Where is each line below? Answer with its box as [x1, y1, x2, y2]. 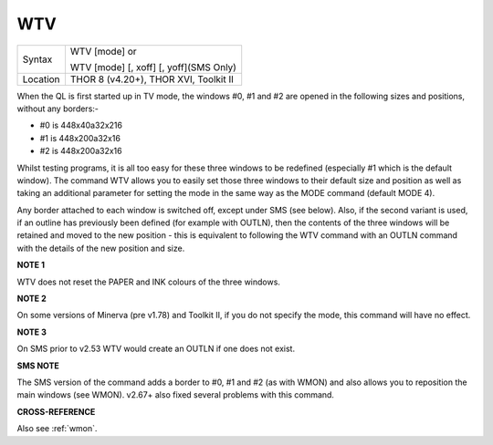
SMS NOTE [16, 360, 59, 371]
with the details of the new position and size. [16, 243, 185, 254]
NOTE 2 [16, 293, 47, 305]
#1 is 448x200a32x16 [39, 132, 121, 143]
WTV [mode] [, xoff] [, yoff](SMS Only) [69, 60, 237, 73]
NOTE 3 [16, 326, 47, 337]
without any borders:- [16, 103, 100, 114]
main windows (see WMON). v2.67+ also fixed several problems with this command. [16, 389, 335, 400]
